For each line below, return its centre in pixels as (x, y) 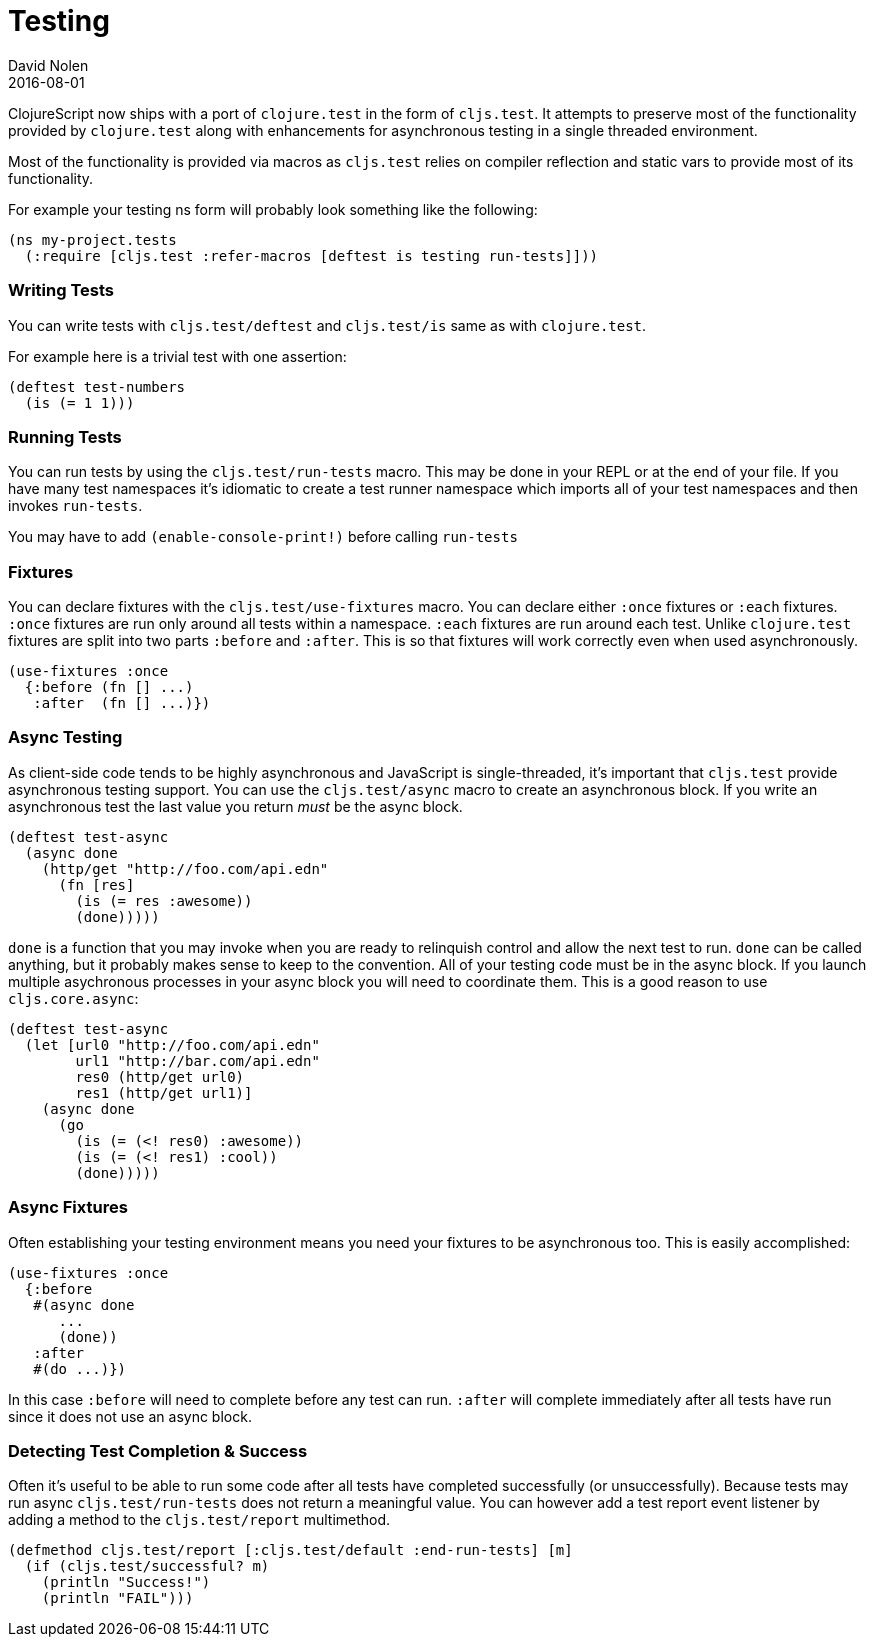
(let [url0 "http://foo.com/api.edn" (172, 1044)
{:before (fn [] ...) (109, 687)
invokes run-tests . (75, 506)
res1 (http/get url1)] (164, 1092)
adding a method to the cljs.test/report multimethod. (199, 1520)
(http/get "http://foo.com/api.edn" (185, 868)
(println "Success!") (126, 1582)
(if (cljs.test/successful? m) (147, 1566)
